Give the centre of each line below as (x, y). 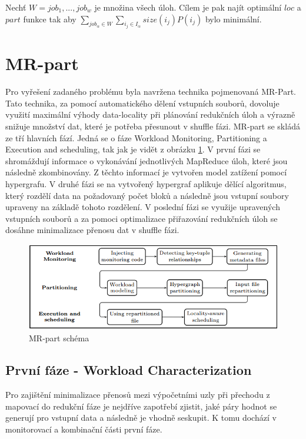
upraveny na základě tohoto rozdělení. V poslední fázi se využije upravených (143, 207)
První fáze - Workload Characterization (129, 370)
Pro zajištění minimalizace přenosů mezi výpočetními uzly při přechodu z (138, 395)
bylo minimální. (233, 19)
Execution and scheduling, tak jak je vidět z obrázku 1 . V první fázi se (133, 149)
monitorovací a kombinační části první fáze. (84, 429)
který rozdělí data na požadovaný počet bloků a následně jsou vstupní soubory (147, 195)
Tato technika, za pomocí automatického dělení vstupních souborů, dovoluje (142, 103)
